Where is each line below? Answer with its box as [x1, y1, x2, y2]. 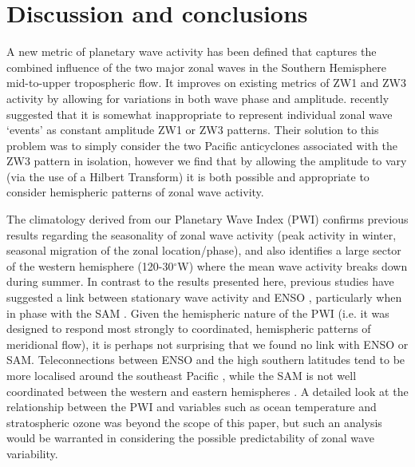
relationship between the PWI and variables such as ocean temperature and [6, 398, 377, 415]
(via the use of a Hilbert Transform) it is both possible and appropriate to [6, 168, 370, 184]
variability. [6, 445, 58, 461]
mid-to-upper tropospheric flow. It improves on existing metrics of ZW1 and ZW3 [6, 74, 407, 91]
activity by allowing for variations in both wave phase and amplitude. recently [6, 89, 389, 106]
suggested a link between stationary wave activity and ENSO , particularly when [6, 289, 402, 306]
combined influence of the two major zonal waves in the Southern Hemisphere [6, 58, 386, 75]
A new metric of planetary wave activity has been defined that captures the [6, 43, 377, 60]
